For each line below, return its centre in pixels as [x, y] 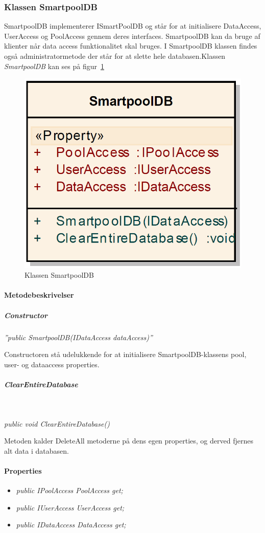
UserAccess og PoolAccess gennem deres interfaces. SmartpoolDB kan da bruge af [132, 36]
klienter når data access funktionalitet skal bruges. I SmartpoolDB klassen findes [131, 46]
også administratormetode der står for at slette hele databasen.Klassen [115, 56]
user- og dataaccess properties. [52, 364]
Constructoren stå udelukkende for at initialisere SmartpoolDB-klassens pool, [125, 354]
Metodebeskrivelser [39, 295]
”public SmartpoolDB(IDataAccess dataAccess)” [78, 337]
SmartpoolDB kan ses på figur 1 [54, 66]
